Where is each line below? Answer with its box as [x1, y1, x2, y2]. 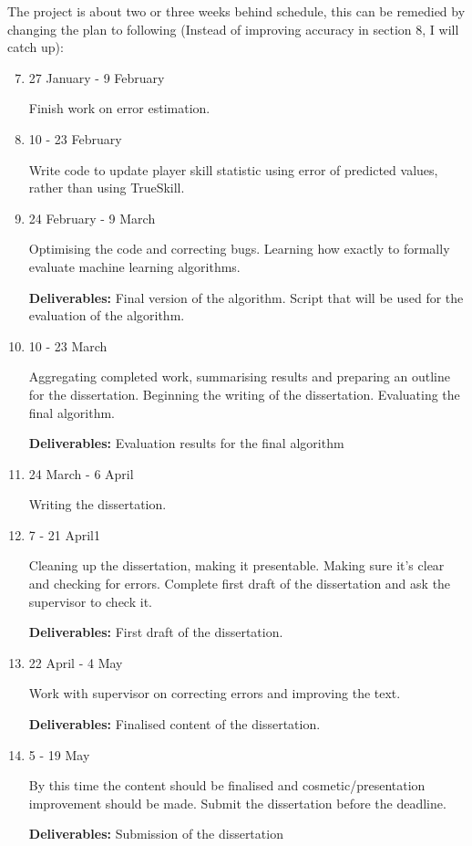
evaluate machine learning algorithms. [28, 256, 241, 276]
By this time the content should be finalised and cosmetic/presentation [28, 776, 426, 795]
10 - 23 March [28, 336, 108, 355]
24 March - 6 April [28, 464, 134, 483]
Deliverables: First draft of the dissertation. [28, 622, 283, 642]
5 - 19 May [28, 745, 90, 764]
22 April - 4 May [28, 653, 123, 672]
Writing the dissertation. [28, 495, 167, 514]
